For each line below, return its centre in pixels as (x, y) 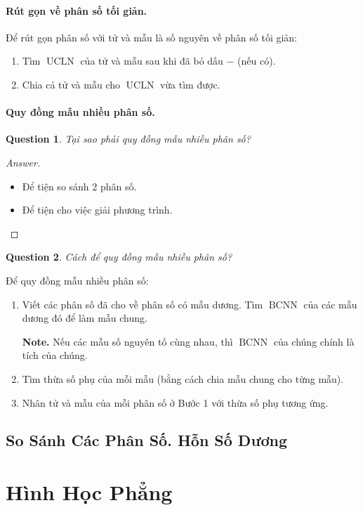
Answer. (23, 162)
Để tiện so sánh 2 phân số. (79, 186)
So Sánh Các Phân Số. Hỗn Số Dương (147, 440)
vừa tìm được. (190, 84)
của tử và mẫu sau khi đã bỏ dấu (152, 61)
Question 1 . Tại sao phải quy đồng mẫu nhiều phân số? (128, 139)
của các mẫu (330, 304)
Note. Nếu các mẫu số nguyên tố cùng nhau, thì (127, 341)
